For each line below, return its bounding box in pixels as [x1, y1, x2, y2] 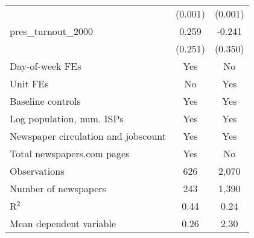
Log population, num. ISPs [10, 111, 124, 125]
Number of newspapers [10, 181, 106, 195]
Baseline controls [10, 94, 81, 108]
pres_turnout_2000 [10, 24, 93, 38]
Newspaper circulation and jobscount [10, 129, 166, 143]
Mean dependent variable [10, 216, 116, 230]
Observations [10, 164, 65, 178]
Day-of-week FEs [10, 59, 81, 73]
